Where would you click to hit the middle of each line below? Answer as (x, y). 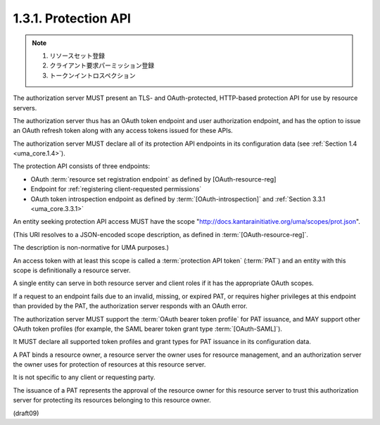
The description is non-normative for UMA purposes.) (91, 248)
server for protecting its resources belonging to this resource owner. (112, 400)
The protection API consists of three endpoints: (82, 166)
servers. (25, 108)
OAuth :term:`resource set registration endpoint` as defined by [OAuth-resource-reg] (153, 179)
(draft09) (26, 413)
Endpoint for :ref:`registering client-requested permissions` (116, 189)
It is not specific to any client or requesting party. (84, 377)
